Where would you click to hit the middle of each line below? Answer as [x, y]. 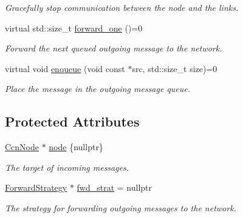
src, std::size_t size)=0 [175, 68]
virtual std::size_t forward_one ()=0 [74, 28]
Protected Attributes [72, 121]
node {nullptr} [76, 147]
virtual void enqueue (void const [65, 68]
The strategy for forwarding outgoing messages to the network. [121, 207]
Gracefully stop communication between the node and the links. [122, 7]
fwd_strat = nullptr [115, 187]
